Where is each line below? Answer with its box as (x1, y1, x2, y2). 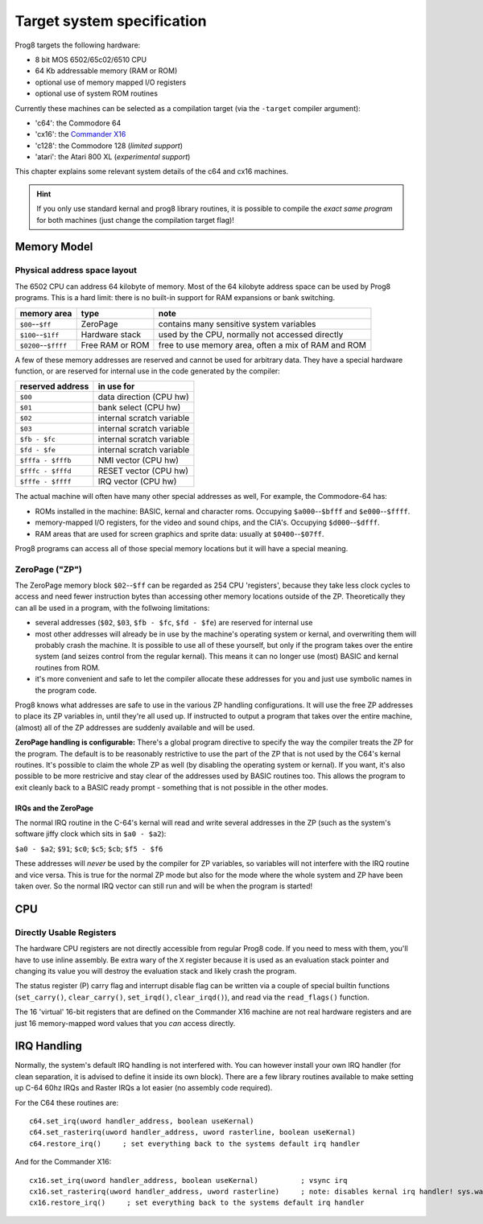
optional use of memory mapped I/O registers (35, 77, 187, 87)
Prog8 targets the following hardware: (14, 40, 141, 50)
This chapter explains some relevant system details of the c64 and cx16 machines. (14, 167, 289, 176)
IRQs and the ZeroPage (14, 803, 94, 813)
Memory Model (14, 240, 93, 253)
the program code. (35, 685, 97, 695)
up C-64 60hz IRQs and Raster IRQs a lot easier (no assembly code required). (14, 1083, 273, 1093)
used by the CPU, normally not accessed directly (158, 328, 344, 340)
